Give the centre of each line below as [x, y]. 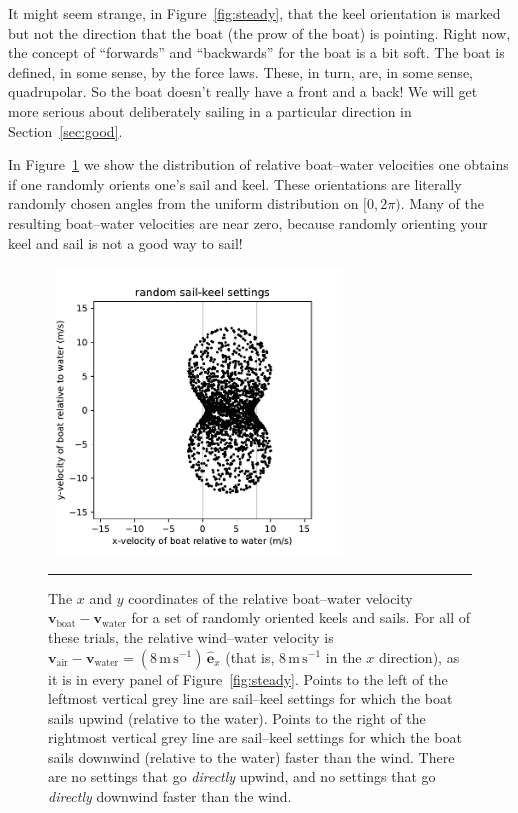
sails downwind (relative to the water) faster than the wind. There [251, 756]
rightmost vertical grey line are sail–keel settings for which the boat [255, 737]
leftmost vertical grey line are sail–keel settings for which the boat [250, 698]
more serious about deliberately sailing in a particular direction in [210, 110]
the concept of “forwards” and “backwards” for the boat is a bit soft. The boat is [256, 52]
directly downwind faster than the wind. [170, 796]
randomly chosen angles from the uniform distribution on [183, 203]
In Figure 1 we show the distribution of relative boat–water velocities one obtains [258, 164]
